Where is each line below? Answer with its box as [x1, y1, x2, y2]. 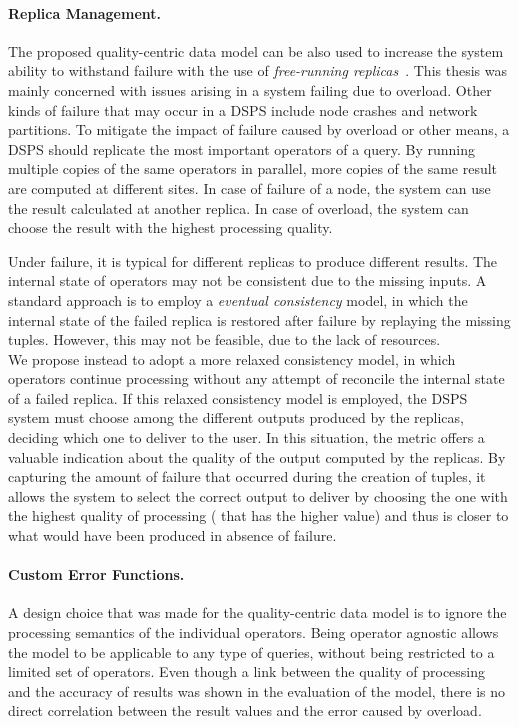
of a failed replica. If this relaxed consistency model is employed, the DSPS [8, 387, 468, 408]
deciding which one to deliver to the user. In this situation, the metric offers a [8, 427, 485, 448]
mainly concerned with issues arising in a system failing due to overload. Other [8, 79, 492, 100]
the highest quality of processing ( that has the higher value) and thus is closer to [8, 505, 509, 526]
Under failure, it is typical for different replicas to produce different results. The [8, 250, 498, 271]
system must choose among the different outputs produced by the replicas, [8, 407, 464, 428]
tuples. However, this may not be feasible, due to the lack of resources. [8, 329, 441, 350]
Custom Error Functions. [8, 564, 185, 585]
